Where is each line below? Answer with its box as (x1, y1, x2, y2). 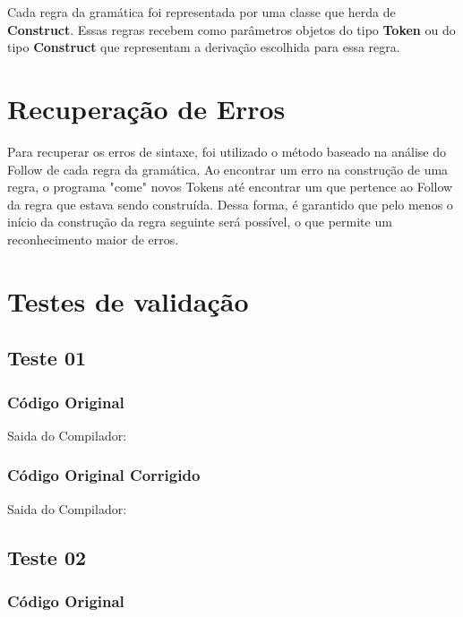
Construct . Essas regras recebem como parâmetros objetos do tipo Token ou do (7, 20, 456, 39)
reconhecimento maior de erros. (7, 229, 179, 248)
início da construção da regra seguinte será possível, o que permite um (7, 212, 392, 231)
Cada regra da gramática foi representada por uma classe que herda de (7, 3, 396, 21)
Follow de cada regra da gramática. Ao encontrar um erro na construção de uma (7, 159, 449, 178)
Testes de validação (7, 282, 249, 319)
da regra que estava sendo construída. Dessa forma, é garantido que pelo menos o (7, 194, 453, 213)
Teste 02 (7, 543, 87, 570)
